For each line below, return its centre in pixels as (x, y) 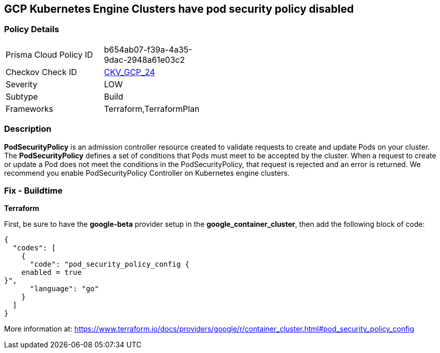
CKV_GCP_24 (130, 72)
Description (28, 129)
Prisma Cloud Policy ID (49, 54)
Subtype (22, 96)
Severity (21, 84)
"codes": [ (34, 248)
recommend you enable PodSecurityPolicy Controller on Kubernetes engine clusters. (147, 173)
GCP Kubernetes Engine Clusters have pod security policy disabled (179, 9)
